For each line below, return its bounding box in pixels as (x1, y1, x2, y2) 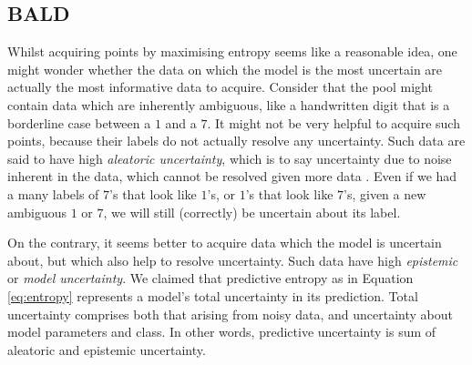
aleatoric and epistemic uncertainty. (7, 340, 206, 359)
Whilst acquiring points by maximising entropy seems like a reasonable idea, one (7, 42, 457, 61)
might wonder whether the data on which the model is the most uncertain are (7, 59, 443, 78)
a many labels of (7, 184, 99, 203)
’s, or (207, 184, 235, 203)
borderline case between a (7, 113, 151, 132)
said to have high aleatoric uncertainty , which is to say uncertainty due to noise (7, 148, 452, 167)
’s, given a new (344, 184, 426, 203)
